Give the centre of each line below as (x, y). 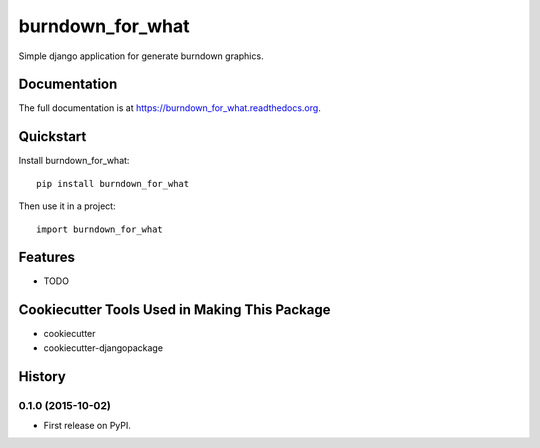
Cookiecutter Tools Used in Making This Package (174, 310)
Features (46, 257)
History (42, 376)
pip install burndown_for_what (113, 183)
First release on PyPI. (87, 425)
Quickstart (52, 136)
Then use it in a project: (67, 206)
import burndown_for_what (100, 229)
